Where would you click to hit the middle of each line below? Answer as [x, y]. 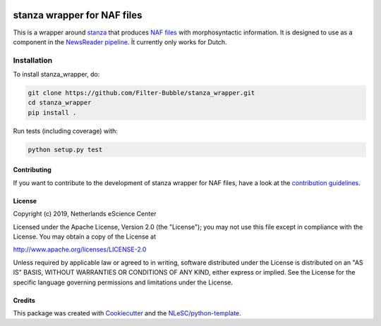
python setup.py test [65, 149]
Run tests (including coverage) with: [65, 131]
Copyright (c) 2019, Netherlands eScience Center [85, 214]
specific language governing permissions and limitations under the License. [123, 282]
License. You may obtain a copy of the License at [85, 237]
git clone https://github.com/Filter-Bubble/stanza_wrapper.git [141, 93]
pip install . [52, 112]
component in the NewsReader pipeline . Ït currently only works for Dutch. [120, 42]
